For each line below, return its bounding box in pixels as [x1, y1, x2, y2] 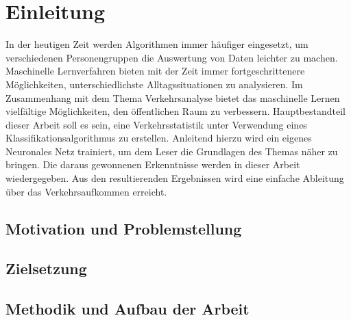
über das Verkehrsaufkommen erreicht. [5, 184, 167, 198]
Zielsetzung [5, 258, 87, 279]
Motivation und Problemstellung [5, 217, 242, 239]
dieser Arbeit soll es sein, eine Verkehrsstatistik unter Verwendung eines [5, 117, 307, 131]
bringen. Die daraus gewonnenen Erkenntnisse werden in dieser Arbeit [5, 157, 300, 172]
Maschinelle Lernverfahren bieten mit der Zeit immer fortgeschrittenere [5, 64, 305, 78]
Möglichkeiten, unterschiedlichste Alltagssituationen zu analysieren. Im [5, 77, 303, 91]
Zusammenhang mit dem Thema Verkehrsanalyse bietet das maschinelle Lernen [5, 90, 340, 105]
